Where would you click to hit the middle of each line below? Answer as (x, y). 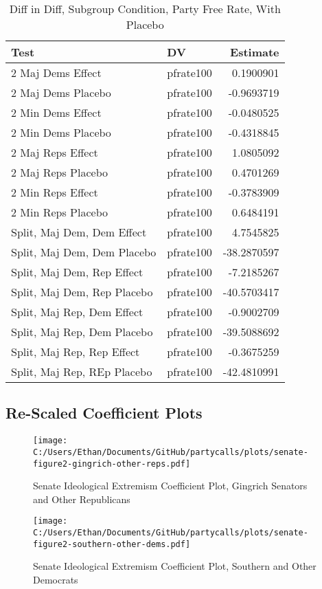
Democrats (56, 579)
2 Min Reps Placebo (59, 212)
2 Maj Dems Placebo (61, 92)
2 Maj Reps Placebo (59, 172)
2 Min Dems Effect (56, 112)
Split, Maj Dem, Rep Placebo (82, 292)
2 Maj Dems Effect (56, 73)
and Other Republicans (82, 499)
